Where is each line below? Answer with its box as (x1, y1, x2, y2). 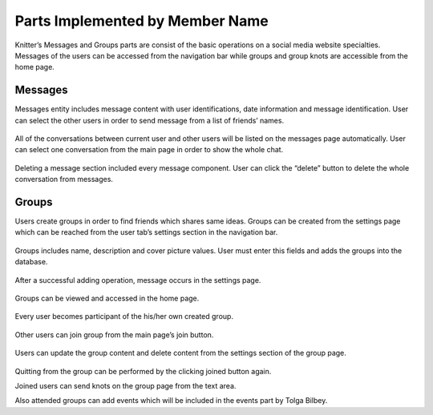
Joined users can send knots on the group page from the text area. (14, 381, 237, 390)
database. (14, 257, 48, 267)
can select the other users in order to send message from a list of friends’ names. (14, 115, 285, 125)
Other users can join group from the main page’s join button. (14, 329, 214, 340)
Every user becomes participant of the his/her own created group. (14, 312, 234, 321)
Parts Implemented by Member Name (14, 12, 269, 30)
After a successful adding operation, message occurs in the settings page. (14, 275, 261, 284)
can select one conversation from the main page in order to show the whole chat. (14, 145, 284, 155)
